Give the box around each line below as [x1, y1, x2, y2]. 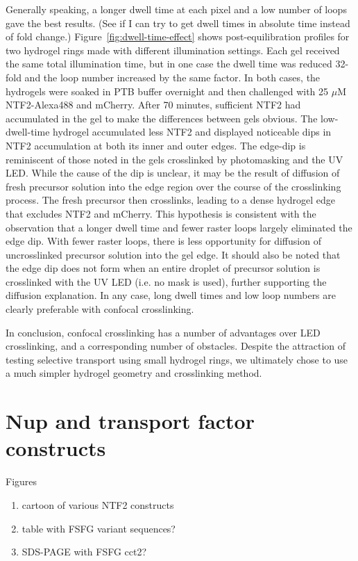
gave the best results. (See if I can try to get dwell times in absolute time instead [6, 15, 350, 30]
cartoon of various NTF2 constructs [22, 497, 174, 512]
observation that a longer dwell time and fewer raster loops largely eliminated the [6, 220, 352, 234]
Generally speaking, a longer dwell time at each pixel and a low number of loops [6, 2, 347, 16]
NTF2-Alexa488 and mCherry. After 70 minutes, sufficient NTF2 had [6, 97, 301, 112]
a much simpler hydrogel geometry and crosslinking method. [6, 366, 262, 380]
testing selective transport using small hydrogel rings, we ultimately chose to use [6, 352, 348, 366]
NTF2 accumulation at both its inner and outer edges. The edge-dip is [6, 138, 306, 152]
